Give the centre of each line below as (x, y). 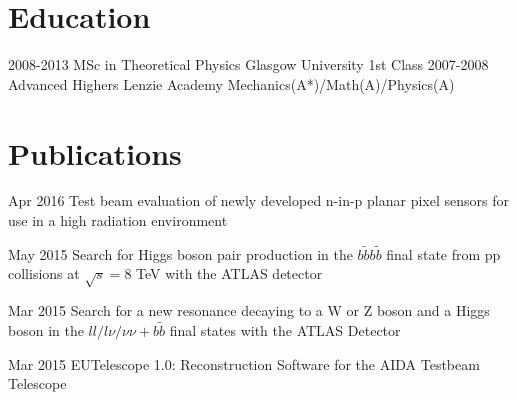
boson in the (46, 330)
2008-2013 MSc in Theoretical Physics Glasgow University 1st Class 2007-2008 (248, 64)
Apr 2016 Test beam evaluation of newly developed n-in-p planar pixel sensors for (258, 200)
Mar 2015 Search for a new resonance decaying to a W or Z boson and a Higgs (249, 310)
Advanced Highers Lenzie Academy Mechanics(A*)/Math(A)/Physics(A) (231, 83)
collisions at (44, 273)
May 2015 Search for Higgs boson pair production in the (180, 253)
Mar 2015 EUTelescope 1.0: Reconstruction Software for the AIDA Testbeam (244, 363)
